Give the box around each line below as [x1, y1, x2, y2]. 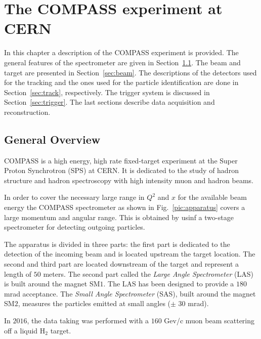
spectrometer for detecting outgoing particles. [4, 222, 145, 232]
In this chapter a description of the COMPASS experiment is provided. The [4, 47, 239, 58]
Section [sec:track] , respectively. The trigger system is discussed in [4, 87, 210, 97]
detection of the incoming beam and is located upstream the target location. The [4, 248, 255, 259]
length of [4, 268, 32, 279]
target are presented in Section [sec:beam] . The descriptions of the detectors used [4, 67, 257, 77]
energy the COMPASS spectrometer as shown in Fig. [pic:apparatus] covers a [4, 202, 245, 213]
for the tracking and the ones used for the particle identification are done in [4, 77, 239, 88]
